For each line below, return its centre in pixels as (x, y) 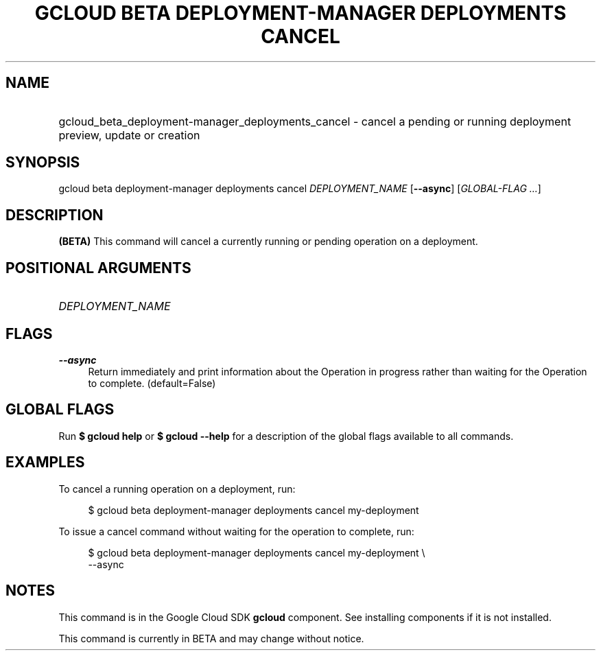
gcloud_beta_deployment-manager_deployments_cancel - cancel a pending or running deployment (315, 121)
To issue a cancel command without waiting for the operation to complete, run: (236, 531)
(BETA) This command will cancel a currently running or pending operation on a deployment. (268, 242)
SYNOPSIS (43, 163)
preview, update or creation (129, 135)
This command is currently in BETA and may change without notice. (211, 638)
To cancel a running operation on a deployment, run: (177, 489)
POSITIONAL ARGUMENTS (98, 268)
